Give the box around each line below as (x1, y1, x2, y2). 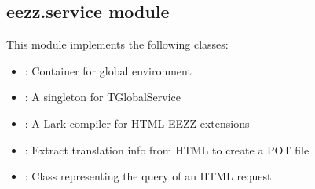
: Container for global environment (24, 62, 192, 78)
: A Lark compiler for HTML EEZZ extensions (24, 114, 250, 131)
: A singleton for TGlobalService (24, 89, 181, 105)
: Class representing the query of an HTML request (24, 168, 272, 184)
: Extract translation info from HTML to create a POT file (24, 141, 310, 158)
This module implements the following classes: (6, 36, 229, 53)
